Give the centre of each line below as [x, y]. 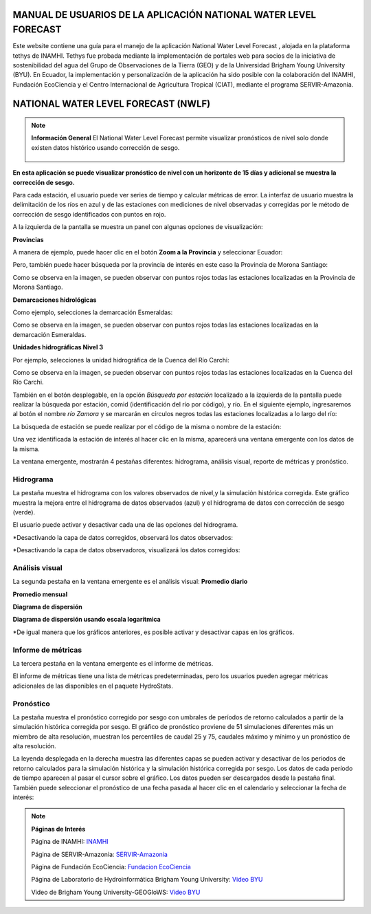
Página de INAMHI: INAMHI [70, 842]
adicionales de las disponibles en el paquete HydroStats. [93, 686]
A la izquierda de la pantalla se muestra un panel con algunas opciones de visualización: [138, 227]
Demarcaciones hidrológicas [55, 300]
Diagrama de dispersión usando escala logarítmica [87, 620]
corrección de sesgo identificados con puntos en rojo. [89, 214]
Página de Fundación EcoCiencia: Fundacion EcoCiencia [111, 867]
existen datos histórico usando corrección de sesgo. [105, 147]
